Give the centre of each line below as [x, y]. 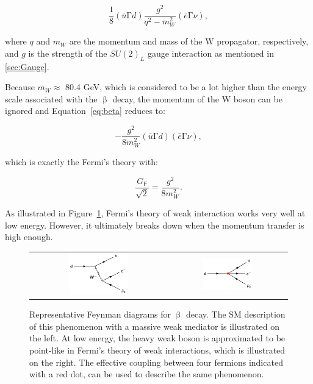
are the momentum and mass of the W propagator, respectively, [189, 41]
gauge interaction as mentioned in [210, 53]
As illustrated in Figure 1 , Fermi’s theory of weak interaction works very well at [155, 213]
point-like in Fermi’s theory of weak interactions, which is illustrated [157, 350]
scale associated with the [51, 98]
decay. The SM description [236, 314]
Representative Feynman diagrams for [100, 314]
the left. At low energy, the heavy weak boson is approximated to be [157, 338]
